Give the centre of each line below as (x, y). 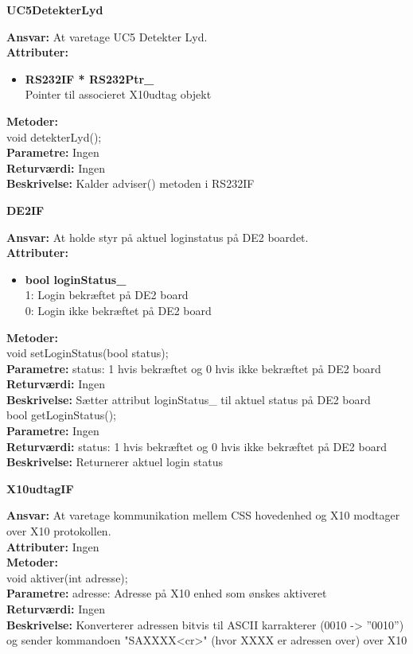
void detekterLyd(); (54, 136)
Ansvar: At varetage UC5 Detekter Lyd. (107, 36)
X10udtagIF (40, 488)
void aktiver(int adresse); (67, 577)
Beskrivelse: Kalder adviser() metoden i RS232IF (131, 183)
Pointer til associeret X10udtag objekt (118, 94)
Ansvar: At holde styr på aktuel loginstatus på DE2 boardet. (158, 237)
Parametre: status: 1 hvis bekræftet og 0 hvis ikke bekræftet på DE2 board (194, 368)
